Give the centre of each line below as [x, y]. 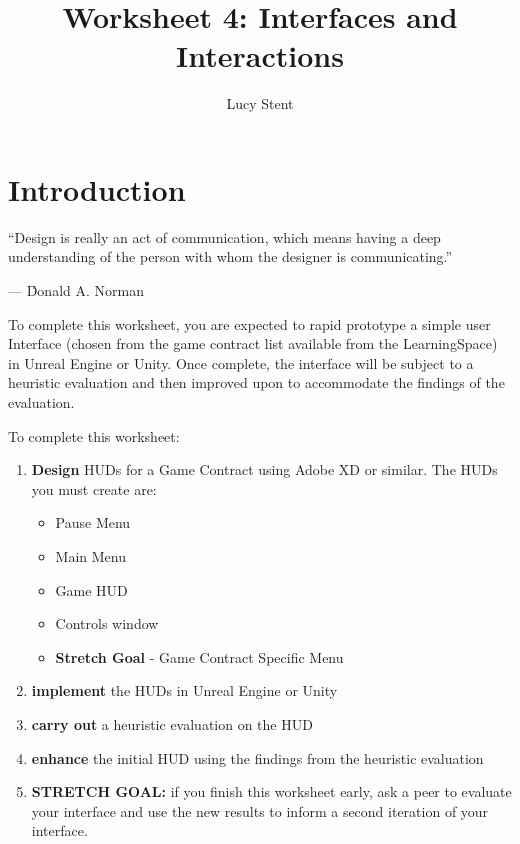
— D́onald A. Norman [76, 290]
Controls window [107, 623]
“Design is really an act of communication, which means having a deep [224, 236]
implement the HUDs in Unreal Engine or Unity [184, 690]
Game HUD [91, 589]
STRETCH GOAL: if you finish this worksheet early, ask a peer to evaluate [271, 791]
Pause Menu [93, 522]
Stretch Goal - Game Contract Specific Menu [199, 656]
